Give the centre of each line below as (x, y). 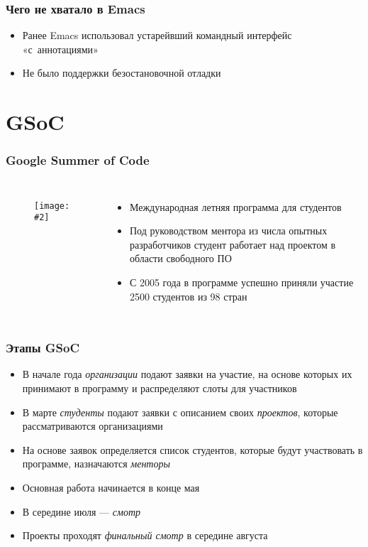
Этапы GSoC (43, 348)
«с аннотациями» (60, 49)
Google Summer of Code (78, 160)
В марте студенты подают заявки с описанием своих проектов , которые (180, 412)
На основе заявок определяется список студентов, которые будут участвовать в (193, 449)
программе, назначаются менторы (96, 464)
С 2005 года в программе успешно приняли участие (241, 282)
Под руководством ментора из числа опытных (228, 231)
